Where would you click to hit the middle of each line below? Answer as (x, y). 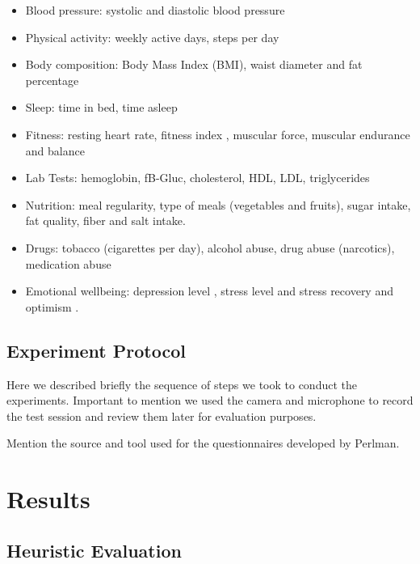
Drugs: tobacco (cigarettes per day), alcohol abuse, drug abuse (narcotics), (210, 247)
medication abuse (68, 263)
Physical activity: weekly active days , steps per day (152, 37)
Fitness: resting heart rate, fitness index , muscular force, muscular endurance (218, 134)
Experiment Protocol (96, 350)
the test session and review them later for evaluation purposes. (162, 416)
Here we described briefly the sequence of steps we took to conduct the (182, 384)
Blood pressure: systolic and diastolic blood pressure (155, 10)
